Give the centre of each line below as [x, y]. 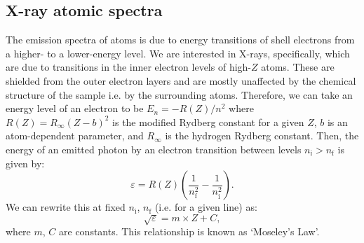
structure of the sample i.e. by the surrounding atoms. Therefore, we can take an [179, 94]
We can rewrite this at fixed [66, 207]
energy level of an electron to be [75, 108]
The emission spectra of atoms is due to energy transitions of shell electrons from [180, 40]
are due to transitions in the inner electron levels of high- [128, 67]
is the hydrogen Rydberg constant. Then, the [262, 136]
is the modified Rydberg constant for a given [208, 121]
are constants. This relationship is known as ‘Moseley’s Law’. [189, 231]
